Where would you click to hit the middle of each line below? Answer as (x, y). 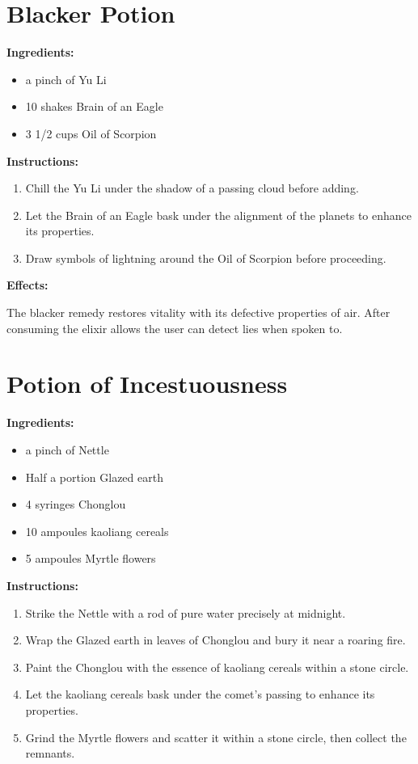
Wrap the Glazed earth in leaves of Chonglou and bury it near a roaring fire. (215, 640)
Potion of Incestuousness (147, 384)
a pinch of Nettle (67, 449)
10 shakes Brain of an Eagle (94, 106)
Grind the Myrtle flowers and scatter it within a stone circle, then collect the (216, 737)
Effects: (27, 285)
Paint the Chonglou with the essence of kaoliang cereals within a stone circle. (217, 667)
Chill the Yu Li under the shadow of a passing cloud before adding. (192, 188)
